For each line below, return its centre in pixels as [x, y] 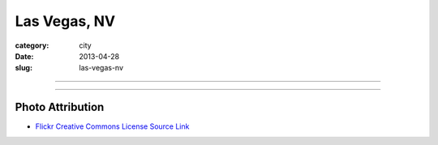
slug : [24, 68]
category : [32, 45]
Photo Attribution [60, 107]
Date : [24, 56]
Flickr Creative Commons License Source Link [112, 126]
